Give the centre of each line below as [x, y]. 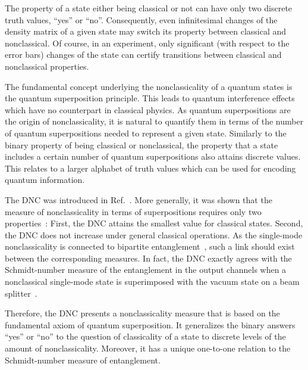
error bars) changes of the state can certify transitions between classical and [143, 55]
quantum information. [45, 180]
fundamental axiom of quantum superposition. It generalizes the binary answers [150, 324]
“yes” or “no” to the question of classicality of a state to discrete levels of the [145, 336]
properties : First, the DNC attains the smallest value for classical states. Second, [154, 223]
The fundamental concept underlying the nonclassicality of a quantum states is [149, 86]
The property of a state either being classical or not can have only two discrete [149, 8]
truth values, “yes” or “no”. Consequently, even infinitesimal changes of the [141, 19]
